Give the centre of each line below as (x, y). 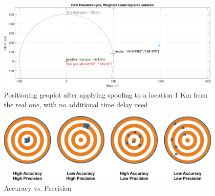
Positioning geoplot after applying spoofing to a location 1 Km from (106, 95)
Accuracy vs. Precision (38, 188)
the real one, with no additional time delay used (76, 104)
